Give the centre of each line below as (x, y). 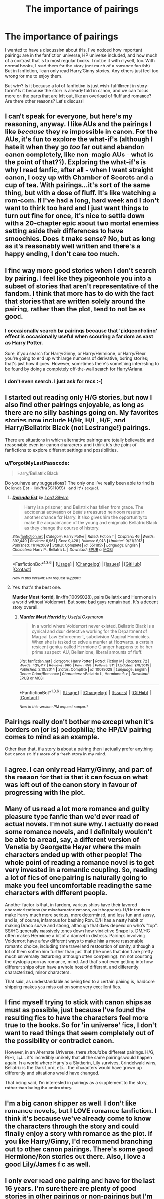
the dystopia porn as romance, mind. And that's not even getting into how (79, 962)
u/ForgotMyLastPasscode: (37, 463)
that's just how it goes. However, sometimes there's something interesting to (82, 364)
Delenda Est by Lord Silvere (40, 498)
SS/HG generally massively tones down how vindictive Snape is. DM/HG (78, 931)
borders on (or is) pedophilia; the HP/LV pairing (78, 729)
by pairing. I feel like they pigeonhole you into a (78, 278)
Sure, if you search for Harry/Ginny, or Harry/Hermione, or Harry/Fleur (75, 354)
